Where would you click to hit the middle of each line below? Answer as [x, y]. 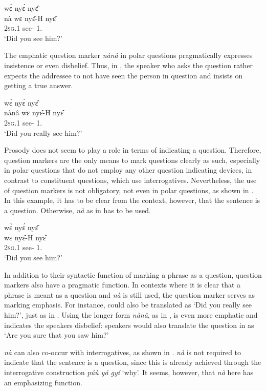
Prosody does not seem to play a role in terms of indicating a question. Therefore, [133, 150]
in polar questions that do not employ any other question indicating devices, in [128, 170]
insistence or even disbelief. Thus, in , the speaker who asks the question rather [129, 65]
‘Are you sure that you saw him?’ [57, 335]
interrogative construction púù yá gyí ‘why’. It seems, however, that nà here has [129, 372]
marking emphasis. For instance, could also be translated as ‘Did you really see [128, 305]
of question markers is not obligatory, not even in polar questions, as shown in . [129, 190]
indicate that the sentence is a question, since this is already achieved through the [133, 362]
